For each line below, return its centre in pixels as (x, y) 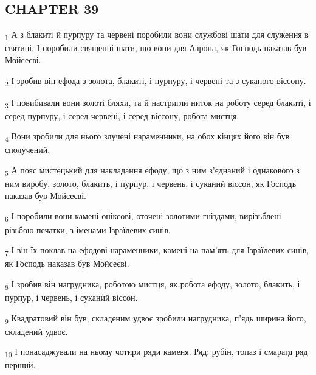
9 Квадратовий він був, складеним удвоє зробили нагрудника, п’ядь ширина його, (156, 318)
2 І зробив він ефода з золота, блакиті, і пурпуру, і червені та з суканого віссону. (156, 81)
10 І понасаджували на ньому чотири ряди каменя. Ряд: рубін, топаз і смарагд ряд (156, 352)
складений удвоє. (36, 331)
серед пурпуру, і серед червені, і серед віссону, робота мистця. (122, 115)
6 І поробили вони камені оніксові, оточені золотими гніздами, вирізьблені (143, 217)
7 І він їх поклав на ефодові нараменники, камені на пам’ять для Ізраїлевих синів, (157, 251)
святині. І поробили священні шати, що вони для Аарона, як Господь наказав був (156, 48)
